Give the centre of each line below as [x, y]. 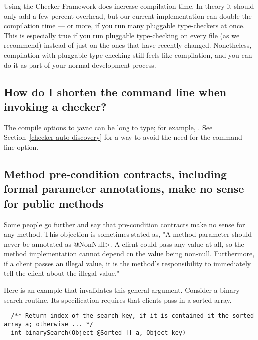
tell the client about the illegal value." [62, 273]
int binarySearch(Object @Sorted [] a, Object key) [99, 332]
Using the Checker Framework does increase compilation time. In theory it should [129, 6]
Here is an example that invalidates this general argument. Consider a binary [122, 290]
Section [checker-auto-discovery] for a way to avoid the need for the [107, 137]
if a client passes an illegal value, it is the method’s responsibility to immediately [128, 263]
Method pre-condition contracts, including [116, 173]
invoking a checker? [55, 106]
